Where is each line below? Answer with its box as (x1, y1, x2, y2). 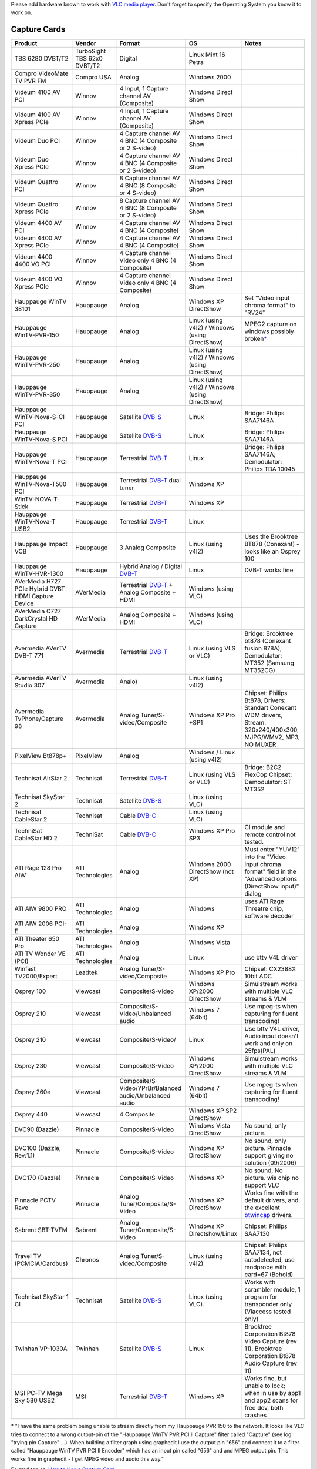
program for (244, 1293, 278, 1301)
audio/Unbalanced (119, 1092, 171, 1100)
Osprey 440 (14, 1111, 48, 1119)
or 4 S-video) (119, 189, 157, 197)
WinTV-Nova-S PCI (14, 435, 68, 444)
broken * (244, 335, 267, 343)
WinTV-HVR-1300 (14, 570, 64, 578)
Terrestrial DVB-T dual (119, 477, 181, 485)
